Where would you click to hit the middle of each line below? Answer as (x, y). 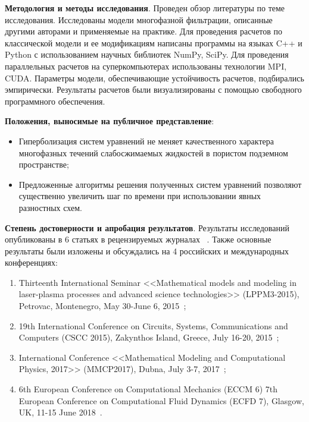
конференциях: (31, 262)
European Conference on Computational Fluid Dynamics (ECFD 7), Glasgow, (161, 400)
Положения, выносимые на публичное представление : (110, 121)
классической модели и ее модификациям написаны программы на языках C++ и (154, 42)
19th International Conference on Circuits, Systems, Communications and (153, 325)
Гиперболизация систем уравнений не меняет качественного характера (146, 141)
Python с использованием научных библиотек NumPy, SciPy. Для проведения (147, 54)
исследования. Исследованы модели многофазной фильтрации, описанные (139, 19)
